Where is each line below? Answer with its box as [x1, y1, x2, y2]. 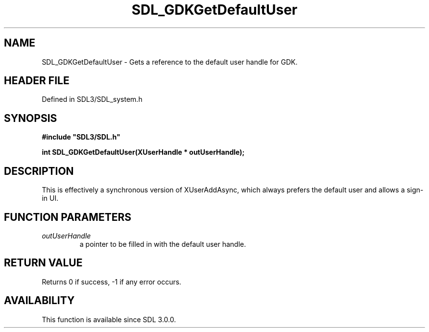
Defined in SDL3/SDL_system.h [42, 95, 143, 104]
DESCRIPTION [4, 165, 74, 177]
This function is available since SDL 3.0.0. [42, 315, 176, 324]
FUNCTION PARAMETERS [4, 211, 131, 223]
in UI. [42, 194, 59, 203]
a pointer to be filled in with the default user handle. [79, 239, 246, 248]
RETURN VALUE [4, 257, 83, 269]
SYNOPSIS [4, 112, 57, 124]
